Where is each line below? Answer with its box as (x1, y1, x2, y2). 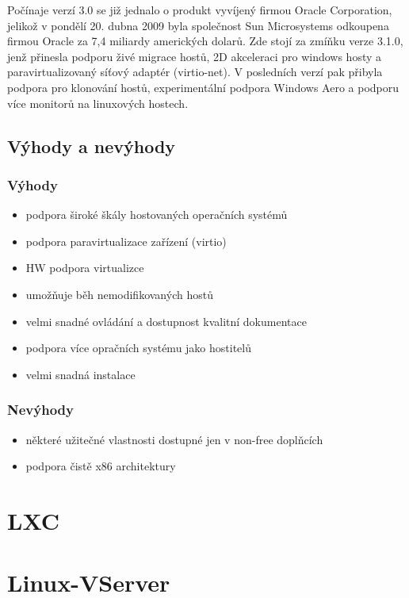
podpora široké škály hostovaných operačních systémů (25, 206, 288, 223)
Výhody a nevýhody (7, 133, 176, 158)
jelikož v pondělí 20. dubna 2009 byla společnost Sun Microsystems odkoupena (7, 17, 389, 33)
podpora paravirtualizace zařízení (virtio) (25, 232, 227, 249)
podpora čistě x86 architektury (25, 458, 176, 474)
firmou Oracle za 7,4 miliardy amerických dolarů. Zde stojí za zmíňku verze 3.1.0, (7, 33, 403, 49)
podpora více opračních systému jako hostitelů (25, 339, 252, 356)
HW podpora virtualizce (25, 259, 144, 276)
